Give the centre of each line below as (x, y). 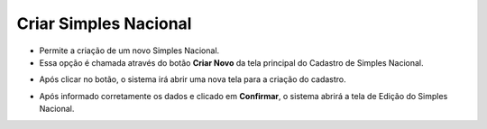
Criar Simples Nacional (104, 23)
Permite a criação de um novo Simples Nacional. (129, 51)
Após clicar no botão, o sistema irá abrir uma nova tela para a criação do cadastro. (193, 79)
